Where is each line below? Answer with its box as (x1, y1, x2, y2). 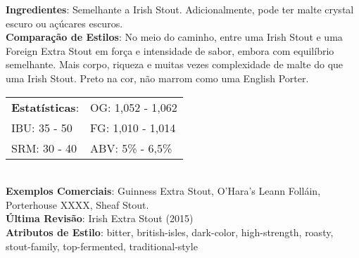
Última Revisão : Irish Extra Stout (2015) (6, 211, 194, 226)
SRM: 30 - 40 (11, 139, 77, 156)
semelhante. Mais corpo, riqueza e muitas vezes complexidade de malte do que (6, 57, 344, 72)
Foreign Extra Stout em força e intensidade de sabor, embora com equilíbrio (6, 43, 334, 58)
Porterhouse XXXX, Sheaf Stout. (6, 197, 149, 212)
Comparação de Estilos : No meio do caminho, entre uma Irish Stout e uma (6, 30, 343, 44)
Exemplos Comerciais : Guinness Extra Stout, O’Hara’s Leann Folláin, (6, 183, 321, 198)
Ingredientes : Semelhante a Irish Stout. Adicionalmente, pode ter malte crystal (6, 2, 354, 16)
